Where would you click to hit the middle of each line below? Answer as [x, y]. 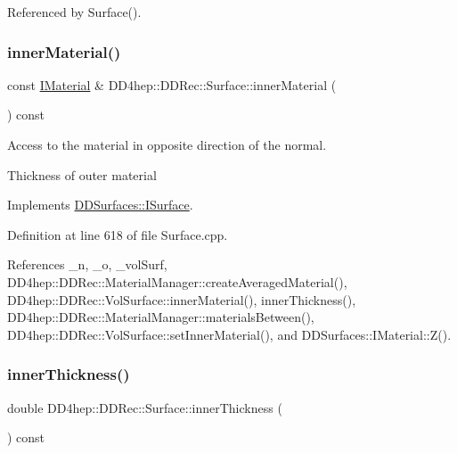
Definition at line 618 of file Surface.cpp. [118, 234]
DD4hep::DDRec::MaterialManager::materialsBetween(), [161, 317]
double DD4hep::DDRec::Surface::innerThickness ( [145, 407]
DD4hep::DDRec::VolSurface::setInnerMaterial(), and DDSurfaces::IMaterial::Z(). [229, 334]
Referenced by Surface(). [74, 12]
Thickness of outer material [82, 174]
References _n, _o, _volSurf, [87, 264]
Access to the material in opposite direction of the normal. [167, 144]
